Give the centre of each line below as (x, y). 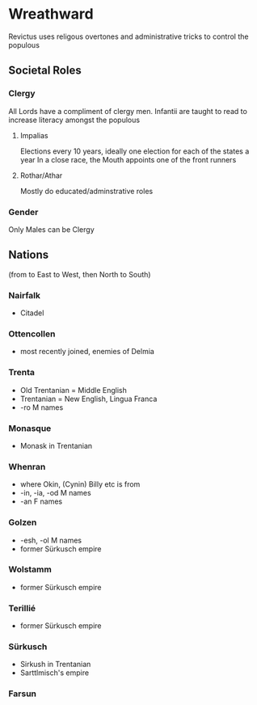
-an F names (41, 501)
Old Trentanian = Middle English (73, 390)
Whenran (27, 466)
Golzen (23, 522)
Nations (29, 255)
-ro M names (42, 407)
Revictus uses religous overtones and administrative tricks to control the (128, 36)
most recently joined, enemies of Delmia (87, 352)
